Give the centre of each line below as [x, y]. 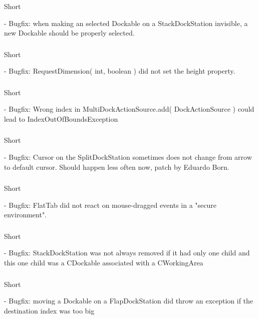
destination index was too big [49, 310]
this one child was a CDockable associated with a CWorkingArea [104, 263]
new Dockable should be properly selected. [69, 33]
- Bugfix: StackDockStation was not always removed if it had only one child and [127, 253]
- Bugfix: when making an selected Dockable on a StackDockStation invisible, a [126, 23]
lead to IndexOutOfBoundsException [61, 118]
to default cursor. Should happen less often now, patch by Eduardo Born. [117, 167]
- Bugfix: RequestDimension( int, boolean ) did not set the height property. [120, 71]
